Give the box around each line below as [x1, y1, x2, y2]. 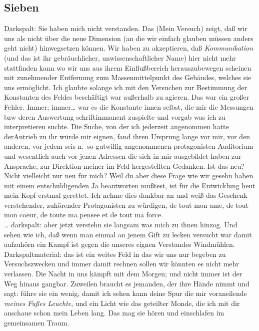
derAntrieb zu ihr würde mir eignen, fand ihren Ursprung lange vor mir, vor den [4, 131, 250, 141]
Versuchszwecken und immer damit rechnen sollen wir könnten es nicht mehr [4, 258, 239, 269]
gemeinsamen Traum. [4, 317, 69, 328]
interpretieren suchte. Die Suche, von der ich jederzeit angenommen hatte [4, 121, 229, 132]
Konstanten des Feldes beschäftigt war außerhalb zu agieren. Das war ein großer [4, 92, 249, 102]
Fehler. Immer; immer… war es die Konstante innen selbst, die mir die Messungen [4, 101, 254, 112]
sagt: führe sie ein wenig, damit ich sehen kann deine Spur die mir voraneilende [4, 288, 247, 298]
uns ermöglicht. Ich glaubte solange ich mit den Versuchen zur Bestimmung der [4, 82, 247, 92]
